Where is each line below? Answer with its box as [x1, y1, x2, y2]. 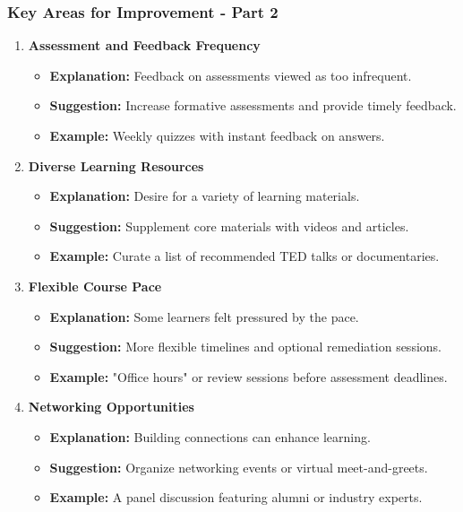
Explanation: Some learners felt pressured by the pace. [49, 307, 359, 325]
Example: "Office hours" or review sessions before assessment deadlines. [49, 367, 448, 386]
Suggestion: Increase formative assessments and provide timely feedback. [49, 96, 457, 115]
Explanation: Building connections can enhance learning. [49, 427, 371, 446]
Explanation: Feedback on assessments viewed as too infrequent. [49, 65, 412, 84]
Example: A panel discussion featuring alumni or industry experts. [49, 488, 423, 507]
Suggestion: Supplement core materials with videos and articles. [49, 216, 409, 235]
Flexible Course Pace [28, 276, 162, 295]
